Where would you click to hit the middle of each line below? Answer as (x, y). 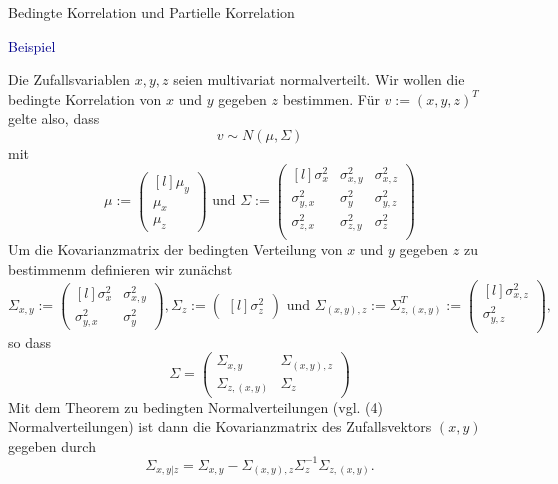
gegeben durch (52, 445)
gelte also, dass (54, 118)
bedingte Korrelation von (85, 98)
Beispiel (32, 45)
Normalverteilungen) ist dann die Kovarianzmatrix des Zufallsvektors (220, 426)
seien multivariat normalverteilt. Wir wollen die (319, 79)
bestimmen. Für (331, 98)
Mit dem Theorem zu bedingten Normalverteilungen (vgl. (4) (196, 406)
